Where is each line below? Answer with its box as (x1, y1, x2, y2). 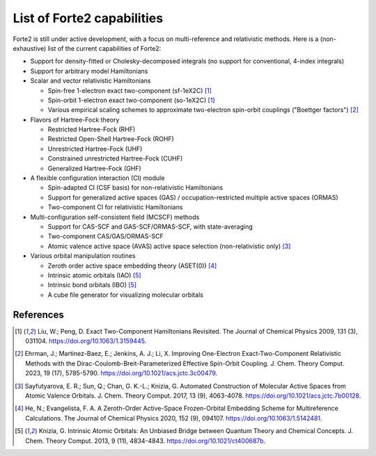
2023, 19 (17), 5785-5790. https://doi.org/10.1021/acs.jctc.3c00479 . (25, 369, 218, 377)
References (13, 309, 64, 320)
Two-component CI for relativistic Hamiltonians (47, 203, 183, 211)
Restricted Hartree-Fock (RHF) (47, 125, 136, 133)
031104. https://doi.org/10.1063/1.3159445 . (25, 337, 147, 345)
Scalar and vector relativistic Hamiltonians (30, 76, 151, 85)
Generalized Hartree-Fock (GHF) (47, 164, 142, 172)
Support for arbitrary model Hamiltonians (30, 67, 148, 75)
